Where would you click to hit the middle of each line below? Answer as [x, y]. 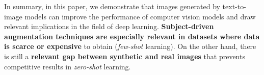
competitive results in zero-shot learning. [68, 66]
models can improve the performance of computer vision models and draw [140, 16]
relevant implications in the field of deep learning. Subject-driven [109, 26]
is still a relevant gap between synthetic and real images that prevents [125, 56]
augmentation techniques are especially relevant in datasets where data [132, 36]
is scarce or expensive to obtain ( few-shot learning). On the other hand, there [130, 46]
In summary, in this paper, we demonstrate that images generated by [112, 6]
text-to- [234, 6]
